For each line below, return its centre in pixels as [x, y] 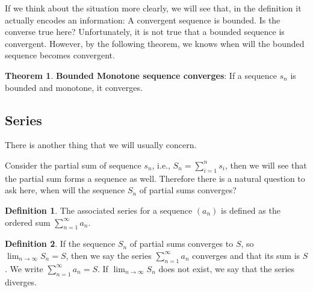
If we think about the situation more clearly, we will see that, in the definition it [153, 8]
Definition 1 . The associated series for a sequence [99, 210]
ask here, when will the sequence [65, 190]
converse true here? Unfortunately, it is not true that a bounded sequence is [145, 32]
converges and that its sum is [246, 255]
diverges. [21, 281]
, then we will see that [266, 165]
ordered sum [28, 222]
